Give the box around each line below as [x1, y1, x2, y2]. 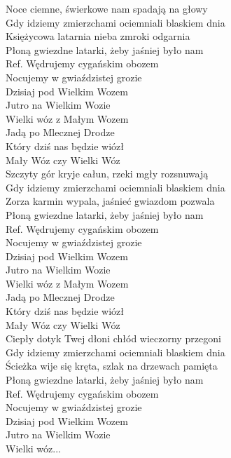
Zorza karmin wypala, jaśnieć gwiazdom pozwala [6, 194, 215, 208]
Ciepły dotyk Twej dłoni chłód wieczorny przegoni [6, 331, 221, 346]
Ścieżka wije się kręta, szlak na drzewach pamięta [6, 358, 218, 373]
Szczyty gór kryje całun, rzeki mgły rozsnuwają [6, 166, 209, 181]
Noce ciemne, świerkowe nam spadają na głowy [6, 1, 208, 15]
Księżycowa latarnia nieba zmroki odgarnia [6, 29, 190, 43]
